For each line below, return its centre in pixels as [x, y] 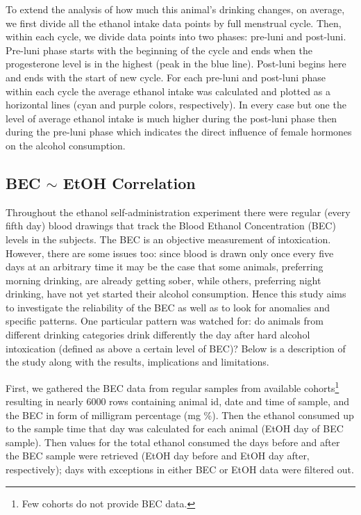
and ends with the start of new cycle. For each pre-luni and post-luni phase [166, 77]
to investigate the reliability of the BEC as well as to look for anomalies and [168, 307]
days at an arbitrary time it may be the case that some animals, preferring [165, 267]
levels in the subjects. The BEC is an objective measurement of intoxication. [168, 239]
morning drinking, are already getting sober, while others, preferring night [163, 280]
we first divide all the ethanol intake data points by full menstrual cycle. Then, [174, 23]
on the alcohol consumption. [66, 145]
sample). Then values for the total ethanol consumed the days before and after [173, 442]
